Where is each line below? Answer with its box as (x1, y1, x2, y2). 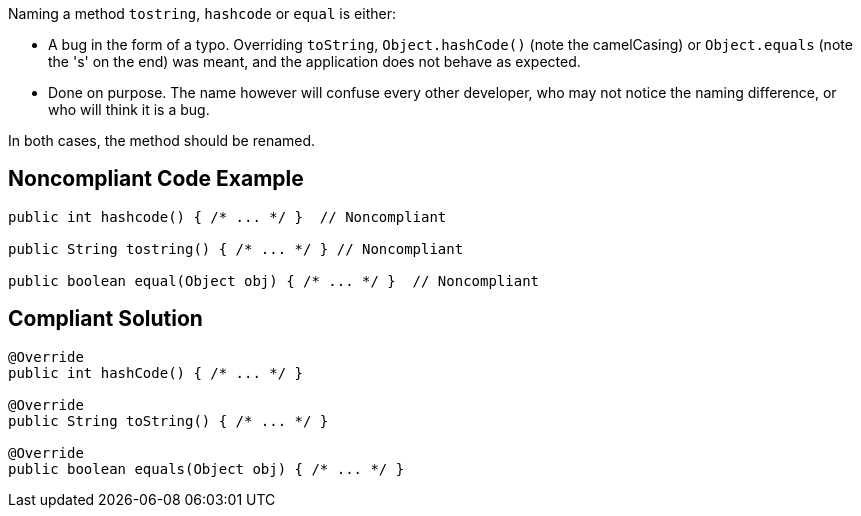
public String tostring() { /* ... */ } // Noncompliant (8, 240, 464, 257)
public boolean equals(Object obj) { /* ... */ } (8, 460, 405, 477)
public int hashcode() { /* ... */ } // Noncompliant (8, 208, 447, 225)
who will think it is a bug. (48, 101, 210, 118)
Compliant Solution (8, 306, 203, 332)
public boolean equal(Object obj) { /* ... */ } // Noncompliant (8, 272, 540, 289)
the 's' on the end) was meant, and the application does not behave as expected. (48, 53, 581, 70)
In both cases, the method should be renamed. (8, 132, 316, 149)
